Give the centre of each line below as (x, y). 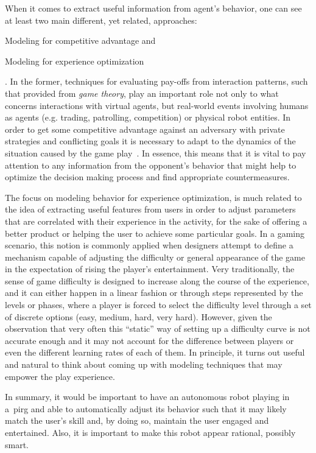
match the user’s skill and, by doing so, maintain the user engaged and (137, 420)
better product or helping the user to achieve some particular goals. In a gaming (155, 233)
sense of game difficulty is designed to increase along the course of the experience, (157, 280)
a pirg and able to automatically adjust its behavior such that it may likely (146, 408)
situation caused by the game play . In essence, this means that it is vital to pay (156, 153)
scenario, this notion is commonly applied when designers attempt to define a (149, 245)
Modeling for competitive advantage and (80, 40)
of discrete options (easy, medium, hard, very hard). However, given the (139, 316)
